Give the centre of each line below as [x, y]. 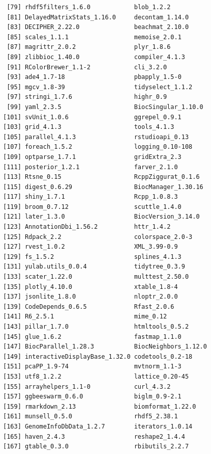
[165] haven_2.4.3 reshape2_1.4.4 [94, 436]
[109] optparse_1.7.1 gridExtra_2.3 [92, 157]
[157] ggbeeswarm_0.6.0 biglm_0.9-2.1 [92, 397]
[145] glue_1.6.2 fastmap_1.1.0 [92, 337]
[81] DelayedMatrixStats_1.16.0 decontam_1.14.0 [98, 17]
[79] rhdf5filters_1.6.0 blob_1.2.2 [89, 7]
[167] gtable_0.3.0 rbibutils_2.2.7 [96, 447]
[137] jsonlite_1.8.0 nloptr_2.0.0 [91, 297]
